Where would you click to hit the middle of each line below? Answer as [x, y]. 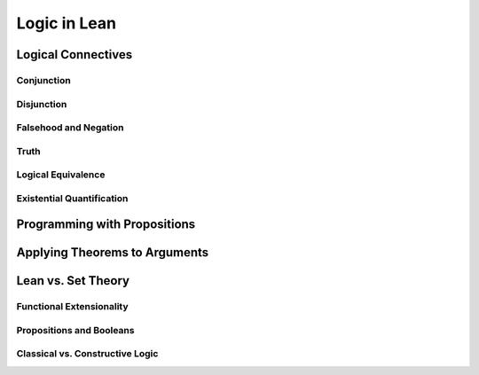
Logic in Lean [67, 23]
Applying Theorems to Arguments [113, 253]
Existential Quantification [72, 198]
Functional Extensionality [72, 307]
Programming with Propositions [106, 225]
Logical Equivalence [61, 175]
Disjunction [42, 104]
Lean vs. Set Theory [73, 281]
